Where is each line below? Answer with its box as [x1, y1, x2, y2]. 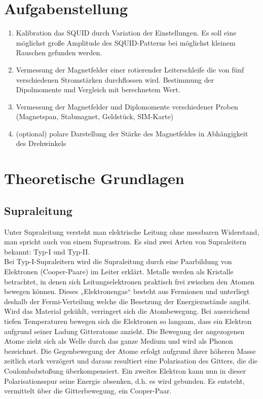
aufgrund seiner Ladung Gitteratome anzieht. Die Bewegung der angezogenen [4, 325, 245, 336]
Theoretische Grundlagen [4, 168, 184, 189]
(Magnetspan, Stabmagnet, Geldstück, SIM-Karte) [16, 111, 174, 122]
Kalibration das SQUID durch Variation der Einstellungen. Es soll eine [16, 27, 237, 38]
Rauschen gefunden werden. [16, 47, 102, 58]
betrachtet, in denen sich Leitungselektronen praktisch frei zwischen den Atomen [4, 276, 255, 286]
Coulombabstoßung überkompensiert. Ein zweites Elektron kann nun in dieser [4, 365, 246, 376]
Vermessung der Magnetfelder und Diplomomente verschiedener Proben [16, 101, 238, 112]
